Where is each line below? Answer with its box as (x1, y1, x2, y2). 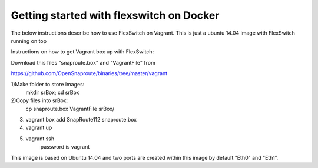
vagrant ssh (25, 135, 55, 142)
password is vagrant (40, 143, 90, 150)
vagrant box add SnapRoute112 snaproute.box (25, 116, 137, 123)
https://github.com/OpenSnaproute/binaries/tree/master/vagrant (11, 70, 168, 77)
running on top (11, 37, 47, 44)
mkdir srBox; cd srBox (25, 89, 79, 96)
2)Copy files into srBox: (11, 97, 68, 104)
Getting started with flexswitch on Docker (11, 9, 220, 22)
